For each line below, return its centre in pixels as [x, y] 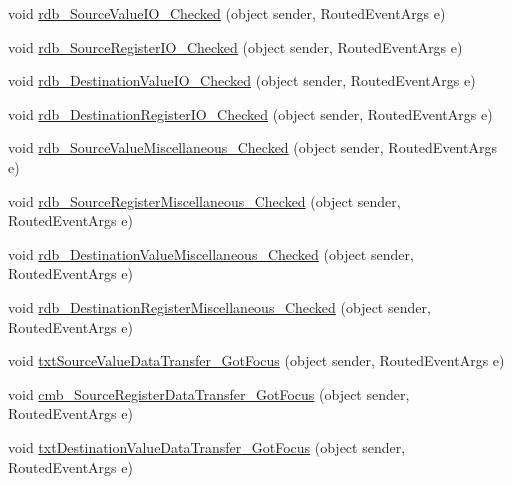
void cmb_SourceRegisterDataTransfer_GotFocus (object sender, [209, 393]
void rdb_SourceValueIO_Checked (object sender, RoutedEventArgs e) [227, 13]
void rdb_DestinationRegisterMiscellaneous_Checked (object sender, [219, 306]
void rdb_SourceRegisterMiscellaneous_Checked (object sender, [204, 200]
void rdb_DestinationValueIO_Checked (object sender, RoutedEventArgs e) [242, 80]
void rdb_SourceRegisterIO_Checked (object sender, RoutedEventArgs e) [235, 46]
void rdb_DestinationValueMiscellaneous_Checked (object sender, [211, 253]
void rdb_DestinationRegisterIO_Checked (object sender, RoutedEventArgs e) [250, 113]
